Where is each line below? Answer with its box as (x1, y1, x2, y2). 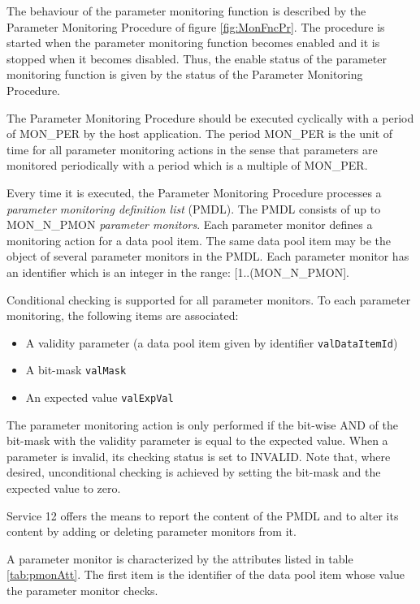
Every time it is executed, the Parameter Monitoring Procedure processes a (6, 183, 382, 201)
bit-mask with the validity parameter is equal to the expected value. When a (6, 432, 388, 449)
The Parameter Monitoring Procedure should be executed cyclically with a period (6, 109, 414, 126)
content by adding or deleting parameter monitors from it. (6, 523, 297, 540)
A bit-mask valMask (25, 361, 127, 378)
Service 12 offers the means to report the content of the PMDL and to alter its (6, 507, 399, 524)
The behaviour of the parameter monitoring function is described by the (6, 2, 366, 19)
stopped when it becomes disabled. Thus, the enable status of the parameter (6, 50, 387, 67)
